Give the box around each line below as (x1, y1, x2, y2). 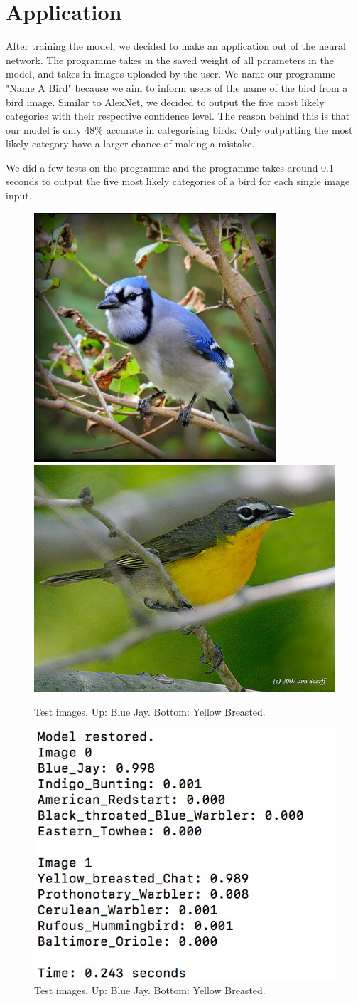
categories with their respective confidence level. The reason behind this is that (6, 108, 350, 123)
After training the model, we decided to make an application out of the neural (6, 38, 346, 53)
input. (6, 188, 32, 203)
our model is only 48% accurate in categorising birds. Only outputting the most (6, 122, 353, 137)
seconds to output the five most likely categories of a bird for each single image (6, 174, 350, 189)
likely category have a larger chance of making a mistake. (6, 136, 255, 151)
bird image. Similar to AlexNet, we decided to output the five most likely (6, 94, 325, 109)
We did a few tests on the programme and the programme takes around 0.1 (6, 160, 335, 174)
